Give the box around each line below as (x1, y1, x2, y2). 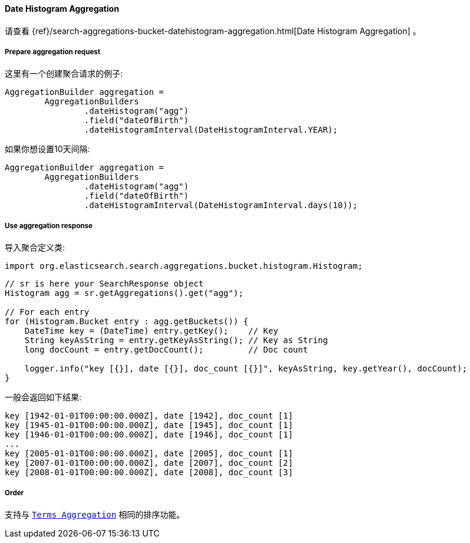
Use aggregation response (5, 221, 93, 230)
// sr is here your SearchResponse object (5, 279, 204, 289)
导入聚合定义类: (5, 242, 65, 253)
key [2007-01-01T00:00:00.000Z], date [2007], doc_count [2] (5, 458, 293, 468)
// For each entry (5, 307, 90, 317)
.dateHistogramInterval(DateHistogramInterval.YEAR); (84, 125, 338, 135)
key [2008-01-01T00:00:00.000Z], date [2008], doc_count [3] (5, 468, 293, 478)
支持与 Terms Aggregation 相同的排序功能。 (5, 509, 185, 519)
